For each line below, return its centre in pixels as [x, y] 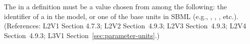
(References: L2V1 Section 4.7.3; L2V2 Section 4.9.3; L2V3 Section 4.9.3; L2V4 [125, 26]
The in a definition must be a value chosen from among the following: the [116, 6]
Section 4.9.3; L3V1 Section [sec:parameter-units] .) [82, 35]
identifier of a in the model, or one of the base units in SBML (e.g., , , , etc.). [121, 16]
